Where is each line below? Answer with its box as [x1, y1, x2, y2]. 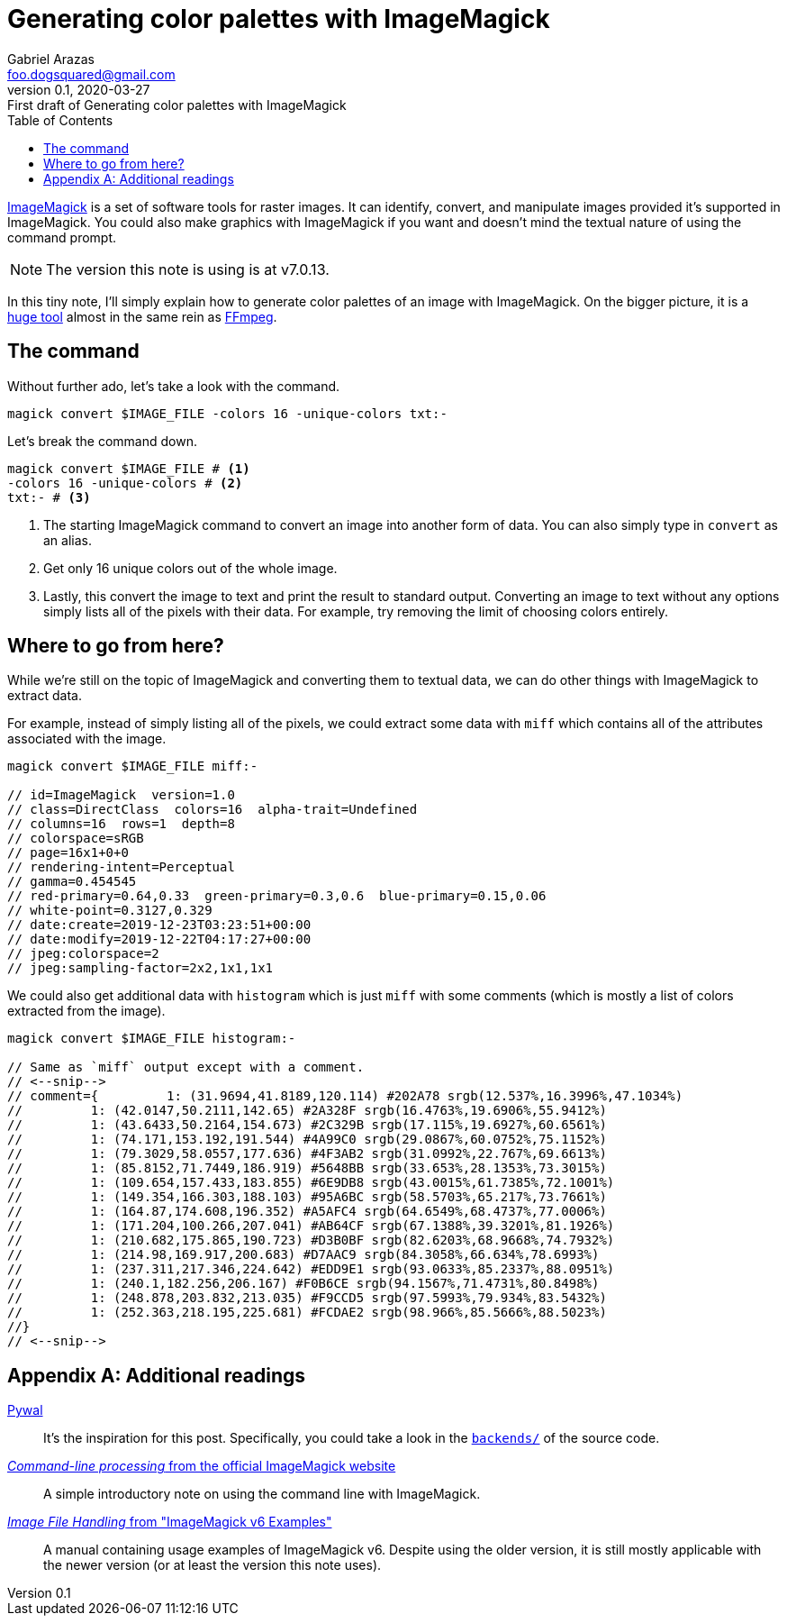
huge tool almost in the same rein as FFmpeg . [7, 308, 277, 324]
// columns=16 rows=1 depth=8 [7, 816, 235, 832]
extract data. [7, 688, 82, 704]
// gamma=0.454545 [7, 874, 137, 889]
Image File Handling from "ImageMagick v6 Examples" [7, 1514, 332, 1530]
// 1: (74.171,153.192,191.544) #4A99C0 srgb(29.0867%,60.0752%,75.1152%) [7, 1132, 607, 1147]
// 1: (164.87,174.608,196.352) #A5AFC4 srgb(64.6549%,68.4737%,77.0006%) [7, 1204, 607, 1219]
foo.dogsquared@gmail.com [7, 66, 176, 82]
